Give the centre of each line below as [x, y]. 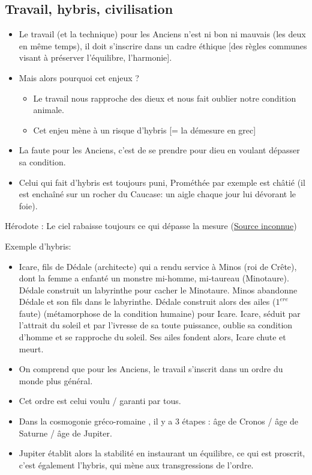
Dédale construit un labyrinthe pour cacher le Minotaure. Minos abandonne [158, 290]
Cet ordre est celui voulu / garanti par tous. [100, 401]
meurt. [31, 348]
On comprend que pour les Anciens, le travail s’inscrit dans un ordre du [151, 369]
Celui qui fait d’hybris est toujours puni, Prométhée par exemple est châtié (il [162, 182]
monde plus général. [56, 380]
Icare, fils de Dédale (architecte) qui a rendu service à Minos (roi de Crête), [158, 266]
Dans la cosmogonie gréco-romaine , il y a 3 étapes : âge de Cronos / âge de [159, 421]
